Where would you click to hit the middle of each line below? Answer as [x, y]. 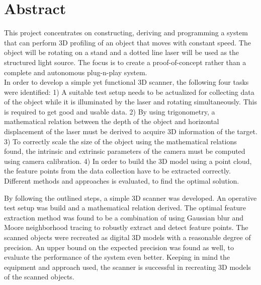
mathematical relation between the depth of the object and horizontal [112, 121]
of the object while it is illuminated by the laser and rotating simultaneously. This [130, 102]
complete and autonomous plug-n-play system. [76, 72]
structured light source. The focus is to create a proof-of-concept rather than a [125, 62]
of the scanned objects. [39, 277]
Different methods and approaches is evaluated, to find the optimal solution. [122, 181]
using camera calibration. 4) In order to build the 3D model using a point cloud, [128, 161]
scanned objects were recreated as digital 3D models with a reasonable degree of [127, 237]
